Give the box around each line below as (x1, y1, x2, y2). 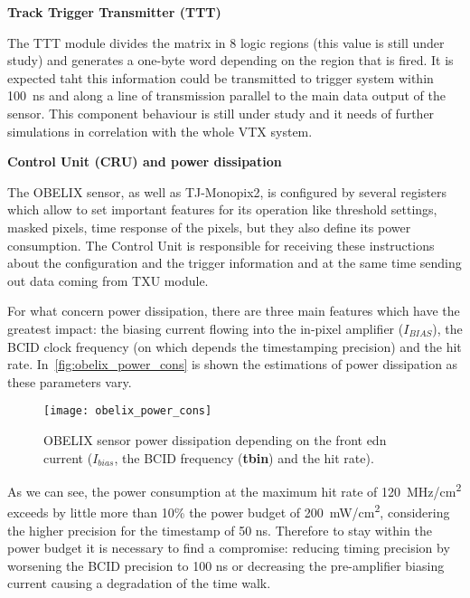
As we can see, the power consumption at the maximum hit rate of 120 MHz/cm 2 (7, 479, 462, 500)
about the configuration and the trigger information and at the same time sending (7, 253, 462, 272)
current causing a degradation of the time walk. (7, 574, 271, 593)
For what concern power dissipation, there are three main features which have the (7, 301, 460, 320)
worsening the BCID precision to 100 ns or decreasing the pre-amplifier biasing (7, 555, 445, 574)
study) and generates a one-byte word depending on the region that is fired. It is (7, 51, 454, 70)
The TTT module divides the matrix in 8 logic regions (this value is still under (7, 33, 445, 52)
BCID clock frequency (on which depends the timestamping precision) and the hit (7, 337, 462, 356)
